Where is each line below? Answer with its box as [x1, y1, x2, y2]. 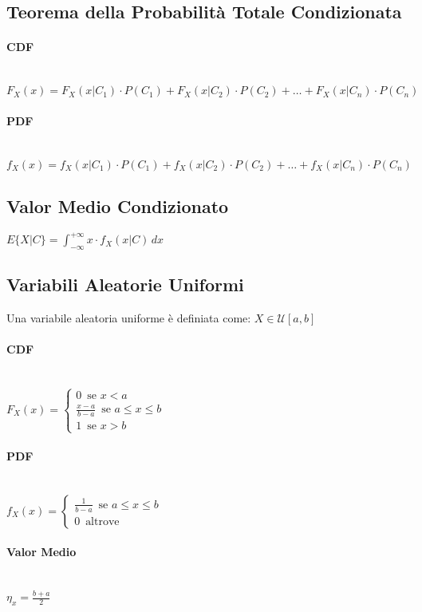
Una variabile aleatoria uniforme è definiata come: [6, 310, 251, 326]
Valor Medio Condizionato [6, 193, 229, 218]
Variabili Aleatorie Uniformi [6, 272, 244, 297]
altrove [85, 515, 120, 527]
